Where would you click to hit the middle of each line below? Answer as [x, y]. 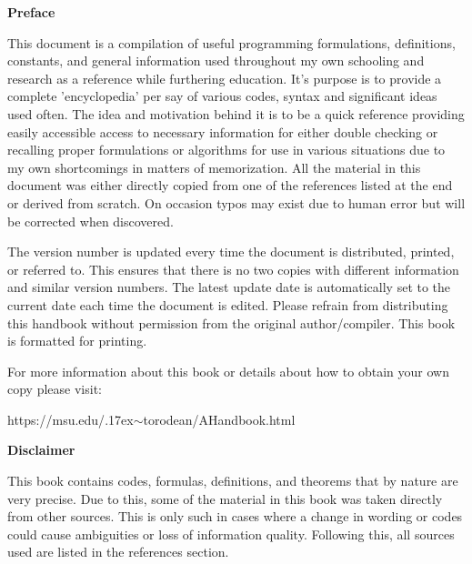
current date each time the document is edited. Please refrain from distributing [228, 304]
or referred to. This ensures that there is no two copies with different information [233, 269]
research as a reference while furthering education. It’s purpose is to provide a [225, 78]
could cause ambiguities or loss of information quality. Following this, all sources [231, 534]
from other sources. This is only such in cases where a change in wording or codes [235, 516]
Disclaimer [41, 450]
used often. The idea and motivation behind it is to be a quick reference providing [236, 113]
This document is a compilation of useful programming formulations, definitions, [231, 42]
